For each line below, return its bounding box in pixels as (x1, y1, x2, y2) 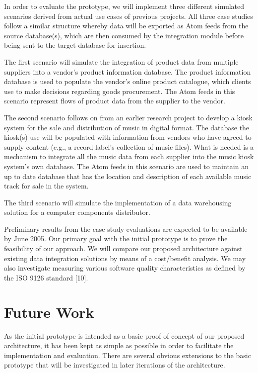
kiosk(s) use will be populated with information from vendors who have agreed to (4, 132, 252, 142)
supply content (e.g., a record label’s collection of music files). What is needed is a (4, 141, 254, 152)
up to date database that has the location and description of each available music (4, 171, 252, 181)
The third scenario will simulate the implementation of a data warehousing (4, 197, 232, 207)
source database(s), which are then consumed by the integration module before (4, 30, 244, 40)
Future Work (4, 301, 94, 322)
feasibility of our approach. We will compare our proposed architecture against (4, 243, 243, 254)
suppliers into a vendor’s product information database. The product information (4, 66, 251, 77)
